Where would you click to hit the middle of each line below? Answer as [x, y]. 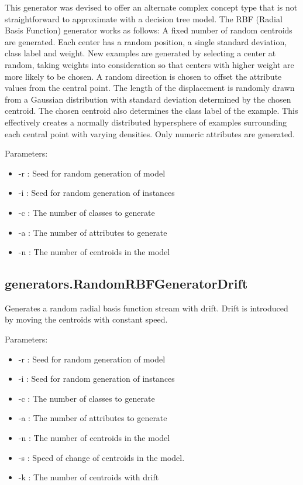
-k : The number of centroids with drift [89, 477]
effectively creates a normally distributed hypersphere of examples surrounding [146, 122]
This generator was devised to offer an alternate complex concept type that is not [151, 7]
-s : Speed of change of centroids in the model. [101, 457]
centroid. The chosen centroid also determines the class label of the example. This [151, 111]
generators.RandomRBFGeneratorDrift [126, 284]
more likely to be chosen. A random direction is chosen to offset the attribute [143, 76]
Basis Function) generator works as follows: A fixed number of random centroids [149, 30]
